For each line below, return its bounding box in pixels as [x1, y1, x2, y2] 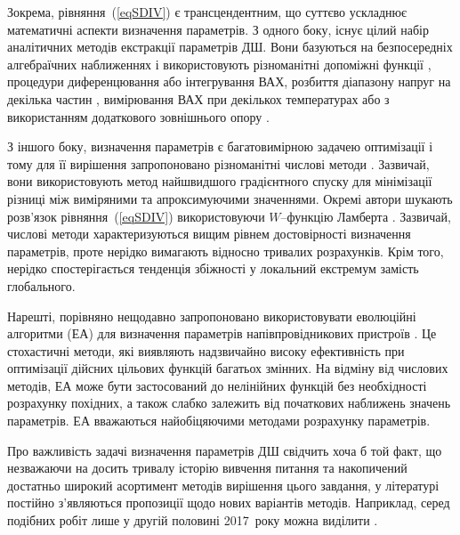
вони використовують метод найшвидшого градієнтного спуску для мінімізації [7, 172, 432, 190]
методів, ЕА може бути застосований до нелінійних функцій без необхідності [7, 376, 427, 394]
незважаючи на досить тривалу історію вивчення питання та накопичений [7, 458, 408, 477]
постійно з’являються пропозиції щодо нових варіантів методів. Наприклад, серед [7, 493, 450, 512]
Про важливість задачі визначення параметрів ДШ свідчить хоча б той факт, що [7, 441, 442, 459]
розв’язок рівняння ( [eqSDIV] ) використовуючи [7, 207, 265, 225]
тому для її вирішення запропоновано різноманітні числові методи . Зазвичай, [7, 154, 430, 173]
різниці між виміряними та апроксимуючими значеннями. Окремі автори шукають [7, 189, 453, 207]
